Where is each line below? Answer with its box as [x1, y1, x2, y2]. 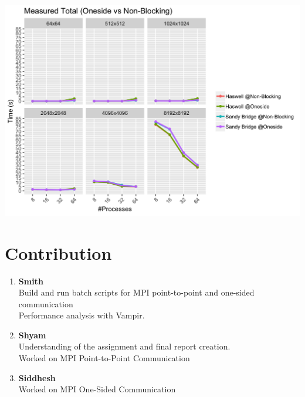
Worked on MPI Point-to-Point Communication [18, 352, 190, 364]
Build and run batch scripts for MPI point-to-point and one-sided [18, 286, 255, 298]
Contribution [5, 240, 112, 264]
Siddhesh [18, 371, 56, 384]
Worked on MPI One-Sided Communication [18, 383, 176, 395]
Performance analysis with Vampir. [18, 309, 145, 321]
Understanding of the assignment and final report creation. [18, 340, 231, 352]
